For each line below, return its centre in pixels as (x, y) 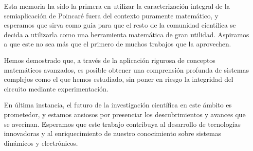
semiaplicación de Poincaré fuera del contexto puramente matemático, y (111, 15)
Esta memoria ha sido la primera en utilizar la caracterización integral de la (117, 6)
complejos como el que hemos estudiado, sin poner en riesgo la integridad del (119, 79)
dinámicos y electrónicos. (41, 143)
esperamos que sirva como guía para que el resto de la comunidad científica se (120, 25)
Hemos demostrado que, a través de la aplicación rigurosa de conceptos (110, 60)
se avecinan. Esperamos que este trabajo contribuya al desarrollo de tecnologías (122, 124)
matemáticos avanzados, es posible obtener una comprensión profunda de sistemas (126, 69)
